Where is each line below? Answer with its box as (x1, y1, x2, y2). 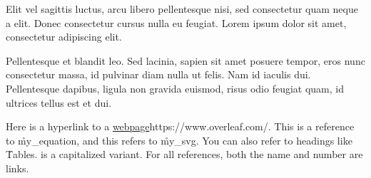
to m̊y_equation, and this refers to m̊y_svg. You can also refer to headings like (6, 132, 352, 147)
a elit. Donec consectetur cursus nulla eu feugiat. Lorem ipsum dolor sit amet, (6, 15, 347, 30)
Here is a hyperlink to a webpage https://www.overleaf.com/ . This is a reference (6, 119, 355, 134)
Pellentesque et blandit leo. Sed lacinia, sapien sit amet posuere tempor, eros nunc (6, 53, 365, 68)
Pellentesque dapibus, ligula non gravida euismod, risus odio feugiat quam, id (6, 80, 344, 95)
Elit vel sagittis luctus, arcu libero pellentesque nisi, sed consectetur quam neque (6, 1, 358, 16)
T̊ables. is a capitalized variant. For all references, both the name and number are (6, 147, 363, 162)
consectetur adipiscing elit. (6, 29, 122, 44)
